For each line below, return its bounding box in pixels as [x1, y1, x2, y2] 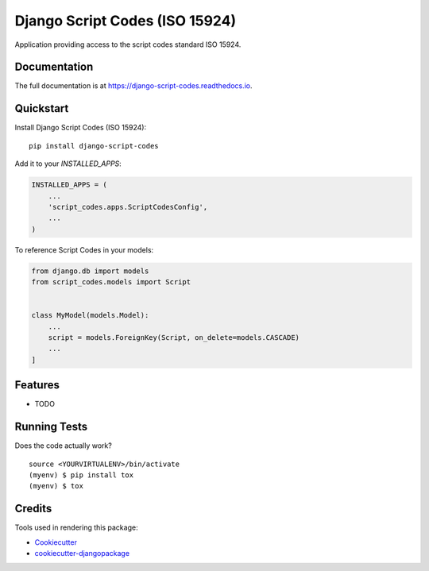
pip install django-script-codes [29, 141, 159, 150]
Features [14, 378, 60, 392]
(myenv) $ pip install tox [29, 470, 134, 480]
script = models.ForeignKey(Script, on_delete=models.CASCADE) [48, 334, 300, 341]
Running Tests [14, 420, 87, 434]
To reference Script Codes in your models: [14, 245, 154, 254]
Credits [14, 502, 52, 515]
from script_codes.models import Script [31, 278, 191, 287]
